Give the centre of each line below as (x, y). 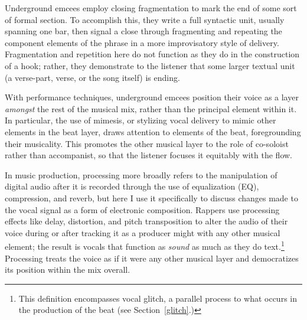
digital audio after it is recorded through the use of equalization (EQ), (132, 186)
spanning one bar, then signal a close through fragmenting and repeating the (143, 31)
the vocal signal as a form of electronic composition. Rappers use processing (142, 209)
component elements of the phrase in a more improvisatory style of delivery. (142, 42)
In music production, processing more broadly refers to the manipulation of (141, 174)
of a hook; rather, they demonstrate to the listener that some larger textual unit (150, 65)
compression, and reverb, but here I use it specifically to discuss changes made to (151, 197)
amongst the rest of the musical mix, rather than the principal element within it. (151, 108)
